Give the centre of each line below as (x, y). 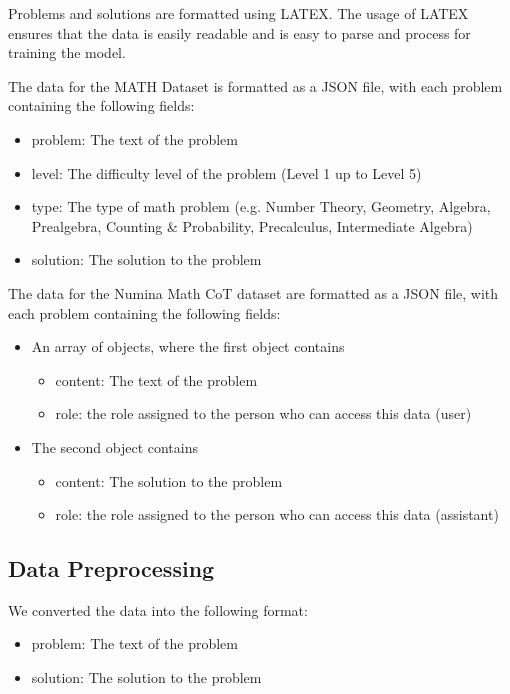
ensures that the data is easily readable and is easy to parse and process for (239, 32)
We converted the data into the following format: (158, 609)
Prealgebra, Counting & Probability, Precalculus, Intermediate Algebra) (252, 225)
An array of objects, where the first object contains (188, 346)
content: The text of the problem (156, 379)
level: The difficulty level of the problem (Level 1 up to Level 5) (226, 172)
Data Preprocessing (111, 568)
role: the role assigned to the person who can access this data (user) (263, 413)
